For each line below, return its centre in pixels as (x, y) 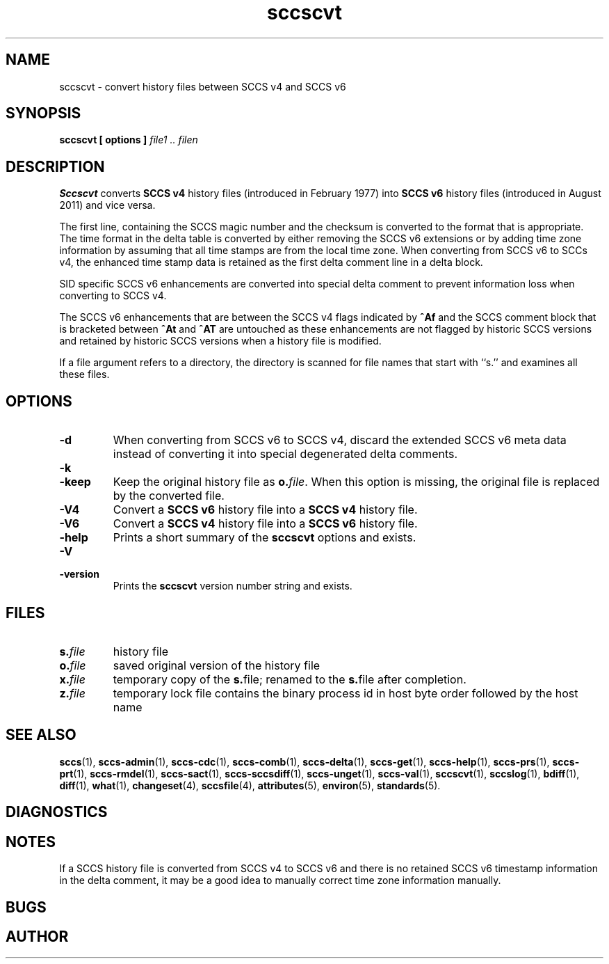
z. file (72, 693)
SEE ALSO (41, 735)
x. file (72, 679)
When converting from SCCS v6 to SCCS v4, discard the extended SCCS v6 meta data (340, 440)
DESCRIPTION (55, 166)
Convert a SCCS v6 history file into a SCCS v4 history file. (265, 510)
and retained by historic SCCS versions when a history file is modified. (220, 341)
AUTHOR (37, 936)
